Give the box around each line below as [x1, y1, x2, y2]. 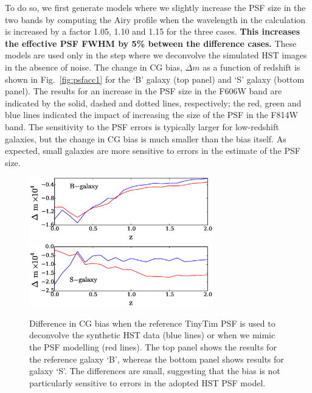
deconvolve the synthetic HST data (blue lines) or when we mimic [29, 329, 276, 341]
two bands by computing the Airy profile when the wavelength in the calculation [5, 13, 306, 26]
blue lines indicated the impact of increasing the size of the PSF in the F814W [5, 108, 298, 121]
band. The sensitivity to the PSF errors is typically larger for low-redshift [5, 120, 279, 133]
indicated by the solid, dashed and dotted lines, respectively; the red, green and [5, 96, 302, 109]
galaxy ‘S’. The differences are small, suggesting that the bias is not [29, 364, 280, 377]
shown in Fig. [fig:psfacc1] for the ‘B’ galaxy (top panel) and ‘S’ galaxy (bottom [5, 72, 305, 85]
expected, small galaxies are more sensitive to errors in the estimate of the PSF [5, 144, 300, 157]
